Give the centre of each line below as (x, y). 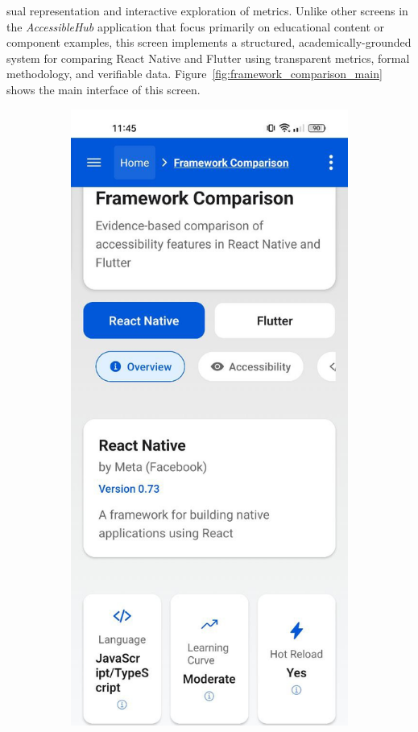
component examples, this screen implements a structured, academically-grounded (209, 42)
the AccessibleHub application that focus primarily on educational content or (196, 26)
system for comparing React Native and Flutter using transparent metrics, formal (208, 58)
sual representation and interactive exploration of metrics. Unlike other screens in (207, 10)
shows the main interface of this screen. (103, 89)
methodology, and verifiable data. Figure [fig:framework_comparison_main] (195, 74)
